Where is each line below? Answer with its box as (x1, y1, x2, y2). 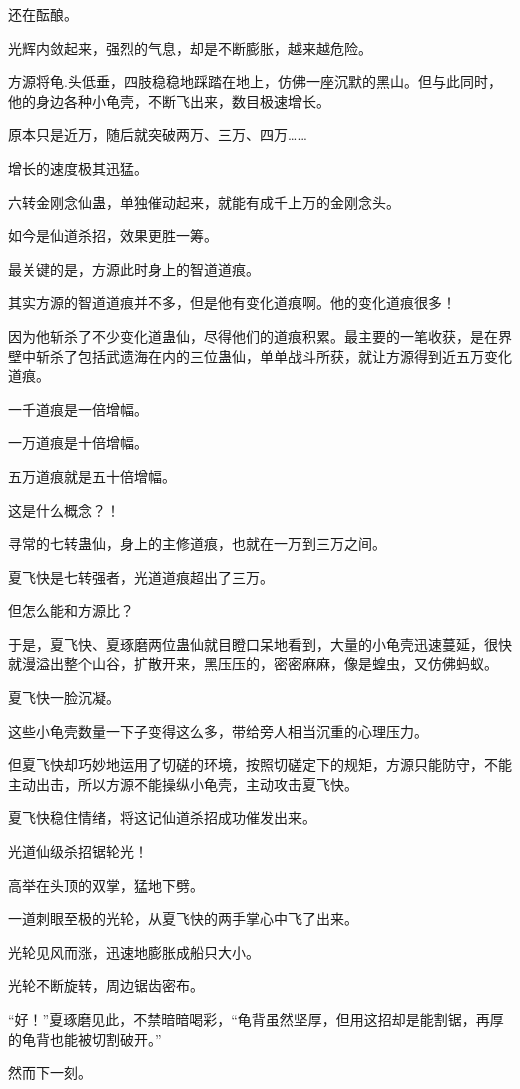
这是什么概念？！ (8, 499, 120, 520)
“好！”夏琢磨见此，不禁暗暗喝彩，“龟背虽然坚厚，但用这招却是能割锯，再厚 (8, 1009, 504, 1029)
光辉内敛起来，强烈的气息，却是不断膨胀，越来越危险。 (8, 37, 372, 58)
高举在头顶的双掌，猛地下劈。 (8, 874, 204, 895)
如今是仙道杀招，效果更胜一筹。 (8, 225, 218, 246)
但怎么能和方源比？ (8, 600, 134, 621)
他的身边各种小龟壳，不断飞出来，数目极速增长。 (8, 90, 330, 111)
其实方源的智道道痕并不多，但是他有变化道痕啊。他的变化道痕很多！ (8, 292, 456, 313)
